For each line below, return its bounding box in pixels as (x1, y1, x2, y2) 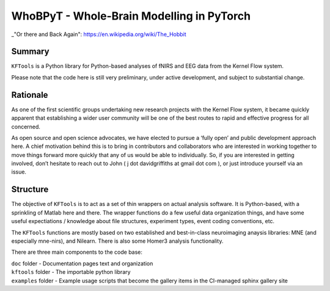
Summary (11, 46, 50, 57)
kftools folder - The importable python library (11, 268, 131, 276)
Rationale (11, 89, 48, 100)
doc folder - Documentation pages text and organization (11, 260, 153, 267)
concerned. (11, 123, 41, 130)
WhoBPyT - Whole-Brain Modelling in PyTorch (11, 9, 251, 23)
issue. (11, 168, 27, 175)
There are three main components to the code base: (11, 248, 143, 256)
